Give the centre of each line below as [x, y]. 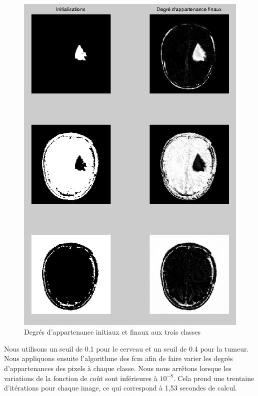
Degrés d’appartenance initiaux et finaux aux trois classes [112, 332]
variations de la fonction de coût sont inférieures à [81, 378]
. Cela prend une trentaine [214, 378]
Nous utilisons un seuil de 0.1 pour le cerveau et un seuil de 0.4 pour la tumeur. [126, 348]
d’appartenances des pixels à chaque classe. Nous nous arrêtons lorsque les [118, 368]
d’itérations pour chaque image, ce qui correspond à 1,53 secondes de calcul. [120, 388]
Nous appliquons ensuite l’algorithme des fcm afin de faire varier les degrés [118, 358]
